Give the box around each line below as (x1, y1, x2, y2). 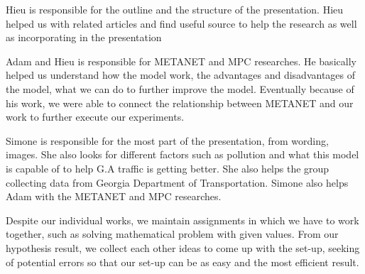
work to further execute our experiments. (6, 109, 185, 124)
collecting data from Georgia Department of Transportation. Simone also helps (6, 175, 349, 190)
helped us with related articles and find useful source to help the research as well (6, 16, 357, 31)
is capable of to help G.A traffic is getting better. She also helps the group (6, 160, 329, 175)
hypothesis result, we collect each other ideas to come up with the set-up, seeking (6, 240, 360, 255)
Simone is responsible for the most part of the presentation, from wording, (6, 133, 329, 148)
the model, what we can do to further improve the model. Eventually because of (6, 81, 354, 96)
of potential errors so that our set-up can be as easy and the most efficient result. (6, 254, 359, 269)
